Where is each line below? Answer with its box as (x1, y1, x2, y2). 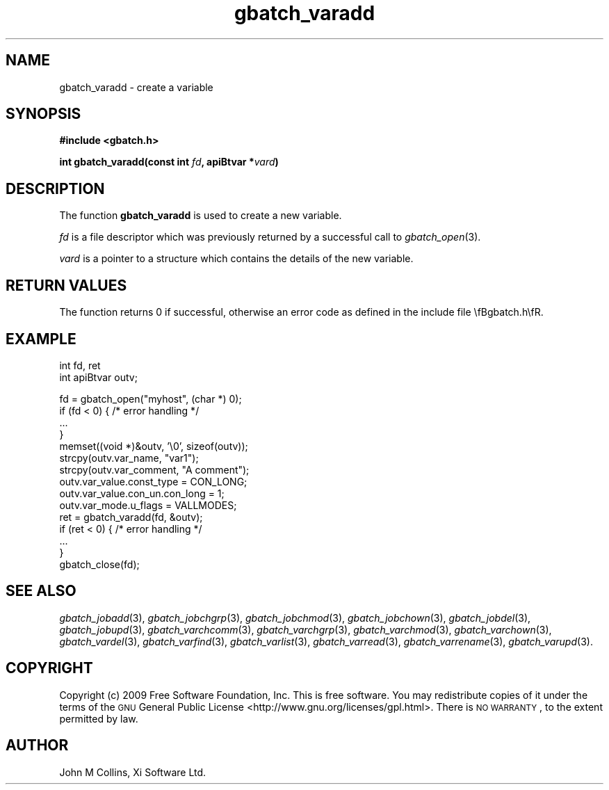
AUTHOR (6, 736, 69, 755)
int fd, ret (59, 359, 101, 371)
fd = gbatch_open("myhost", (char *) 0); (59, 392, 242, 405)
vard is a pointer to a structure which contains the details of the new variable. (59, 252, 414, 265)
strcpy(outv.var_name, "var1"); (59, 451, 199, 464)
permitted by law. (59, 712, 138, 725)
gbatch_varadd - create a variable (59, 81, 213, 93)
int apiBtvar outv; (59, 371, 138, 383)
